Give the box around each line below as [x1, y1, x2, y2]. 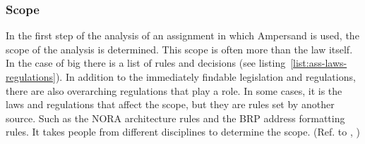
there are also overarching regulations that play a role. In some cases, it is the [6, 83, 342, 98]
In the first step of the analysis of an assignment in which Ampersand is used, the [6, 28, 359, 43]
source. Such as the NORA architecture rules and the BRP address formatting [6, 110, 345, 125]
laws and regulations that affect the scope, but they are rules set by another [6, 97, 335, 112]
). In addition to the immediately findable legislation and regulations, [55, 70, 356, 84]
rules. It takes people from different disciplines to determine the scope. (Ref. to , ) [6, 124, 360, 139]
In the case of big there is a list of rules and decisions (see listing [6, 55, 286, 70]
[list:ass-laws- [290, 55, 347, 70]
